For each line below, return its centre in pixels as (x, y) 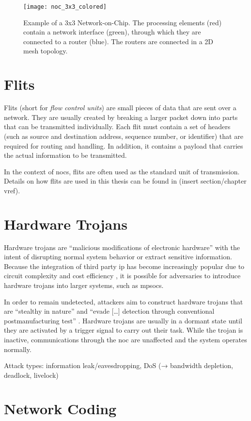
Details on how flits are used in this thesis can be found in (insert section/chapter (125, 181)
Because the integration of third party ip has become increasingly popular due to (124, 266)
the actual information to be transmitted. (65, 155)
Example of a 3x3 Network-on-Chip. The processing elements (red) (123, 22)
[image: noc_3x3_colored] (65, 7)
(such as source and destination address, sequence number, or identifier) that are (124, 136)
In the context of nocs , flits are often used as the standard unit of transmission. (122, 171)
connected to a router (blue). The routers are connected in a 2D (118, 41)
